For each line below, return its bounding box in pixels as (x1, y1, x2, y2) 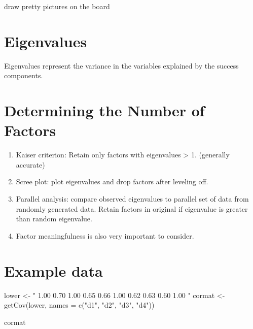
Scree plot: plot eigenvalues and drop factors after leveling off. (16, 176, 208, 187)
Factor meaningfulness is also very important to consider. (16, 230, 194, 241)
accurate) (16, 159, 45, 170)
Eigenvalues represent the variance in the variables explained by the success (4, 60, 239, 71)
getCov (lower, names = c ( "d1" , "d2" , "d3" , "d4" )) (4, 300, 155, 310)
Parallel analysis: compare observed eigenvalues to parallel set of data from (16, 193, 249, 204)
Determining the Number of (4, 100, 205, 121)
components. (4, 70, 43, 81)
